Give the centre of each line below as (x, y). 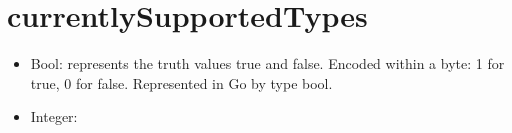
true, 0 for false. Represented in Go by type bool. (181, 82)
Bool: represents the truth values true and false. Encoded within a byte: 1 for (267, 63)
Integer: (54, 116)
